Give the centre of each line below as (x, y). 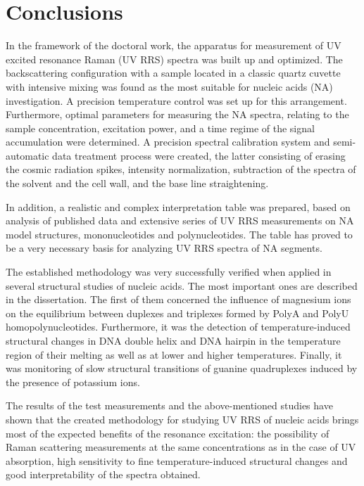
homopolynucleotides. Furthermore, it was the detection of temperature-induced (178, 327)
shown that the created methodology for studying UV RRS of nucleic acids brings (182, 419)
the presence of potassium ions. (73, 382)
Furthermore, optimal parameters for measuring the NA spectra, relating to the (177, 114)
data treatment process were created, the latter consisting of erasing (199, 155)
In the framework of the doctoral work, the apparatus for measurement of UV (174, 45)
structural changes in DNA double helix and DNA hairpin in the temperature (173, 340)
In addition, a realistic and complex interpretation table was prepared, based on (178, 206)
